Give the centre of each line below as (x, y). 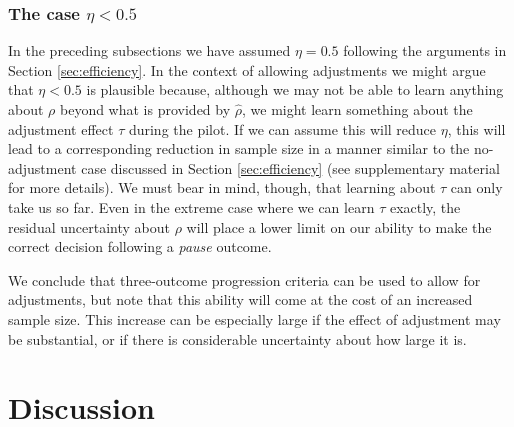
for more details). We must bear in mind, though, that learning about (222, 187)
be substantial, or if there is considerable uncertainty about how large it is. (237, 338)
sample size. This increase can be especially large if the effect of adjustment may (254, 318)
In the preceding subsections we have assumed (149, 50)
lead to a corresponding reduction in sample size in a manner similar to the (239, 148)
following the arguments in (425, 50)
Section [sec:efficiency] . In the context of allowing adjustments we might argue (247, 69)
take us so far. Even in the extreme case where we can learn (191, 206)
